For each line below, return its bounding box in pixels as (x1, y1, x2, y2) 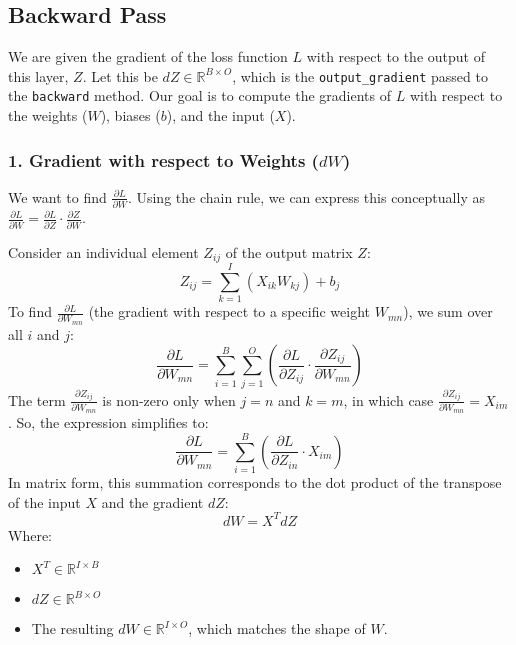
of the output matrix (225, 241, 353, 262)
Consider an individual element (8, 241, 199, 262)
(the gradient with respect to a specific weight (88, 301, 371, 322)
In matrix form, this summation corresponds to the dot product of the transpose (8, 472, 502, 493)
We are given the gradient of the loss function (8, 46, 288, 67)
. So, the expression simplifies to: (8, 412, 209, 433)
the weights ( (8, 105, 88, 126)
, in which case (343, 389, 434, 410)
